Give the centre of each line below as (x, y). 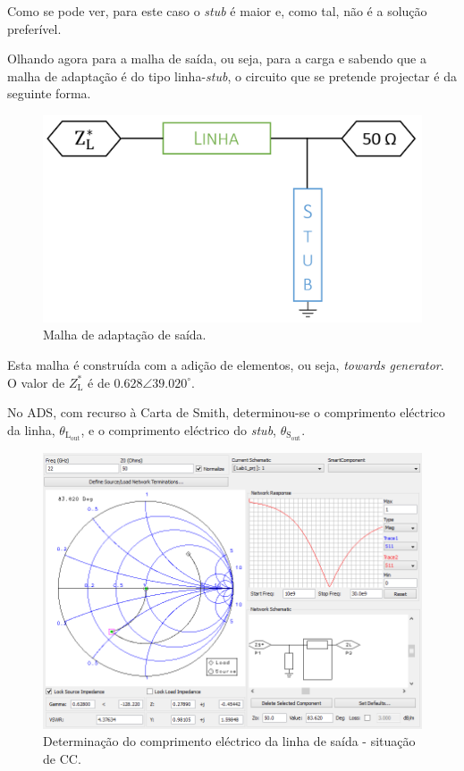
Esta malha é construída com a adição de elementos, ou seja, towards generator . (226, 365)
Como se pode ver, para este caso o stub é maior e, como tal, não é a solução (217, 11)
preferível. (34, 28)
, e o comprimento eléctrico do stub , (178, 429)
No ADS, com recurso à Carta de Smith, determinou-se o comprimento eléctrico (226, 412)
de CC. (62, 758)
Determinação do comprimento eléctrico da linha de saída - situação (229, 741)
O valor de (36, 382)
